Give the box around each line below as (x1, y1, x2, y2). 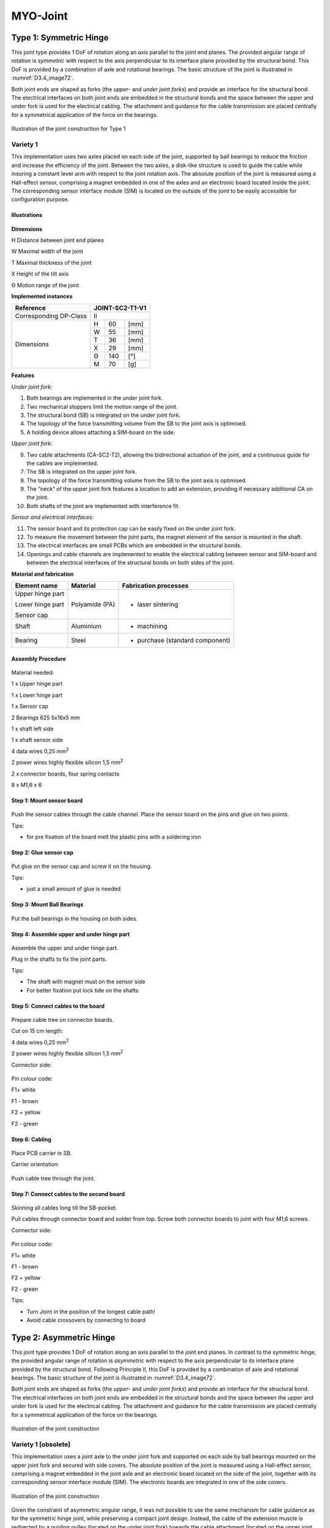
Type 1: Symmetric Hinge (11, 32, 109, 43)
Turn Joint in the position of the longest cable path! (26, 1308, 156, 1315)
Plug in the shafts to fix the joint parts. (11, 955, 107, 963)
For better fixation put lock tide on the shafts (26, 986, 139, 994)
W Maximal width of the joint (11, 248, 84, 255)
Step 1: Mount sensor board (11, 796, 83, 804)
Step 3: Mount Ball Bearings (11, 901, 84, 908)
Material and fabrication (11, 570, 74, 578)
